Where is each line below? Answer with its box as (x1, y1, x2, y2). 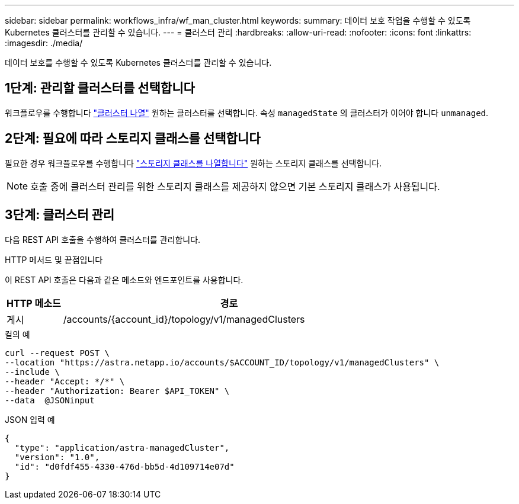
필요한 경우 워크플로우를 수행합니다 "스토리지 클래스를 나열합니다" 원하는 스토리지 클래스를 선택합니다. (5, 158, 382, 168)
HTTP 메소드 (7, 297, 61, 309)
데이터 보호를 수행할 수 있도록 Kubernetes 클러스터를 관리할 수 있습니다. (5, 57, 272, 68)
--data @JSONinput (5, 395, 95, 405)
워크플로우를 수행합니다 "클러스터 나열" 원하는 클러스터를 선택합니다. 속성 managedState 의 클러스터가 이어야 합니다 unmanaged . (5, 107, 489, 118)
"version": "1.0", (14, 452, 100, 462)
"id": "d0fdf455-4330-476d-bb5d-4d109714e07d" (14, 461, 235, 471)
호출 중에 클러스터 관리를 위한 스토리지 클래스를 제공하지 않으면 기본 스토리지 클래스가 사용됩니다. (30, 180, 440, 192)
